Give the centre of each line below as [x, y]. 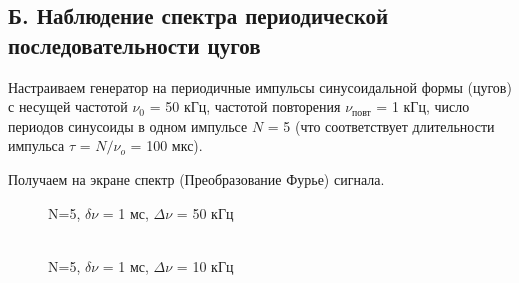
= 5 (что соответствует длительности [381, 125]
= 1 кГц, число [423, 106]
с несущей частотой [68, 106]
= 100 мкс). [166, 145]
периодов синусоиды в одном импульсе [128, 125]
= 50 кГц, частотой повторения [245, 106]
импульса [36, 145]
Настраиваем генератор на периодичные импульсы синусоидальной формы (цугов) [260, 86]
